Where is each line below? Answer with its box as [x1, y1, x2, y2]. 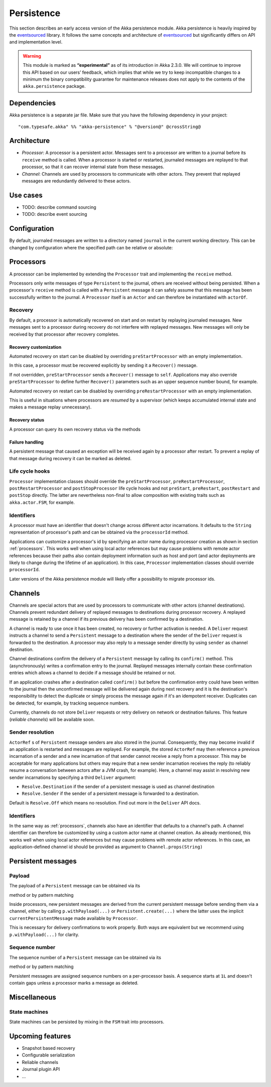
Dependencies [9, 99, 56, 107]
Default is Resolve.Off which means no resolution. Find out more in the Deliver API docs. [9, 799, 201, 805]
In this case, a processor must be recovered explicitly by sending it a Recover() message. [9, 362, 198, 368]
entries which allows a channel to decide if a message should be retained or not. [9, 670, 176, 676]
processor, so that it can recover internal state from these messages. [22, 164, 165, 170]
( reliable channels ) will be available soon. [9, 716, 95, 722]
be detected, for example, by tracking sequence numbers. [9, 700, 130, 706]
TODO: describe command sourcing [22, 204, 96, 210]
